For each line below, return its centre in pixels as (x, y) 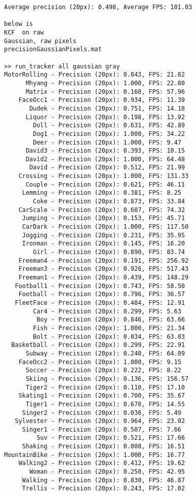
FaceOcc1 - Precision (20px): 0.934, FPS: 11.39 (102, 100)
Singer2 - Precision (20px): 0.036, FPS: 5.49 (102, 413)
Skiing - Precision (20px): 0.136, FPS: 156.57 (107, 379)
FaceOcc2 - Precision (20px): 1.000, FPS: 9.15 (100, 362)
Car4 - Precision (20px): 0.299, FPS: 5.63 (107, 311)
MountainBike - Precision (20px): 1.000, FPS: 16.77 (94, 455)
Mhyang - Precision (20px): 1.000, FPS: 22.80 (105, 83)
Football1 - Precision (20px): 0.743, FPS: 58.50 (100, 286)
